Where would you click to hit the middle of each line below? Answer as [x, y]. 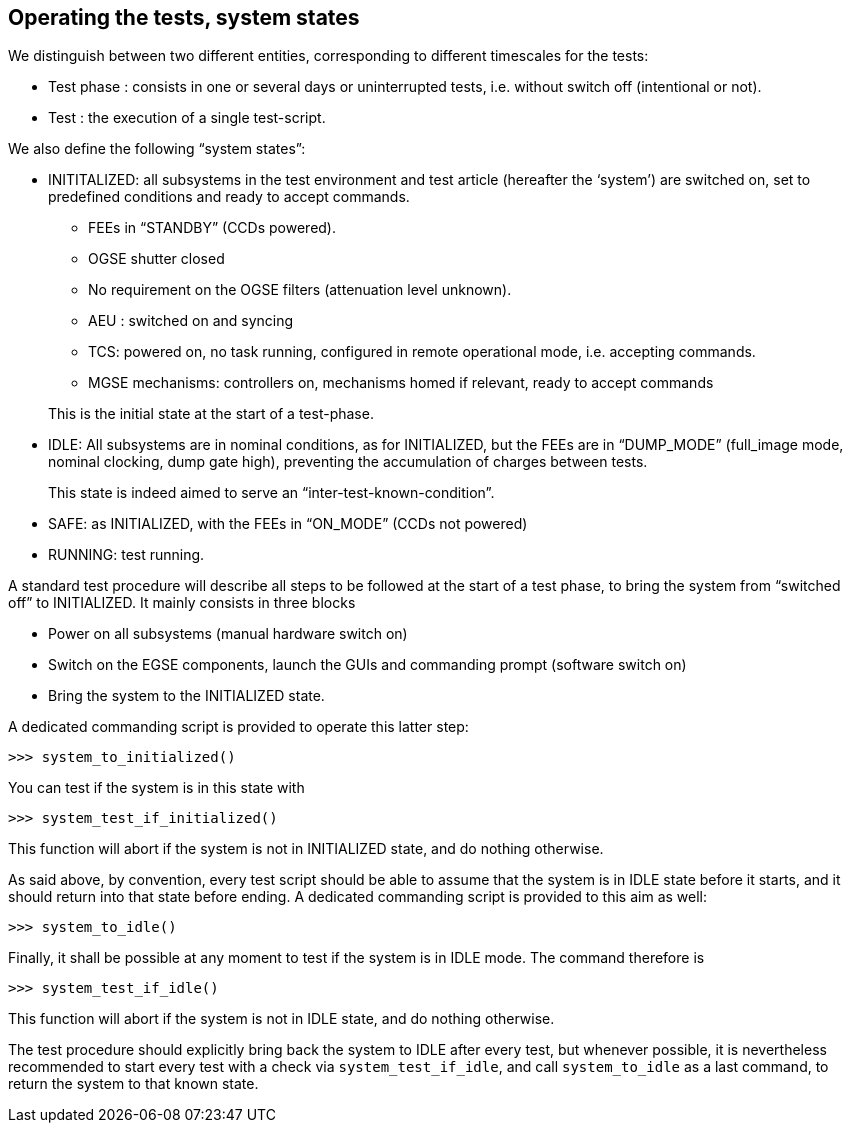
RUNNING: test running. [126, 555]
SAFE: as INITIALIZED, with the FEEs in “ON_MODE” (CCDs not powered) [288, 524]
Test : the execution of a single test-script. [187, 118]
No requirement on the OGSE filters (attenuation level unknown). [300, 290]
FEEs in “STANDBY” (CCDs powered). [212, 228]
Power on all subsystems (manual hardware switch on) [228, 634]
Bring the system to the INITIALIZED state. [186, 696]
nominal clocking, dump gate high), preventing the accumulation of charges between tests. [348, 462]
